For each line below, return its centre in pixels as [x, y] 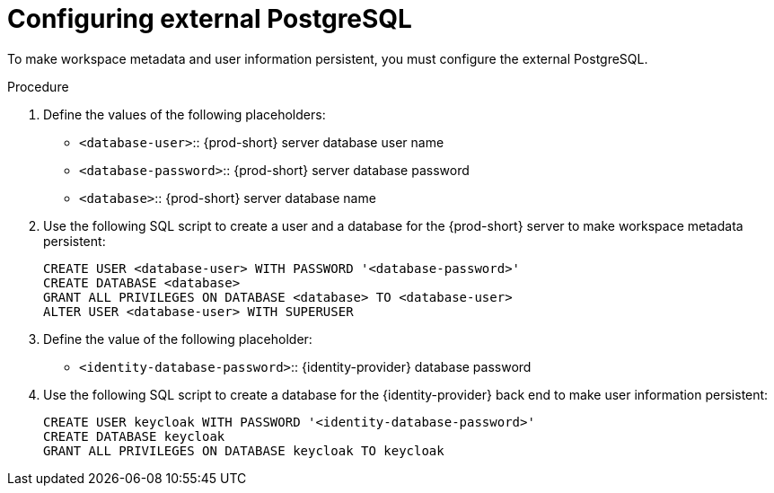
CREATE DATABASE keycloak [134, 436]
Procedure [38, 86]
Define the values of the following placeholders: [185, 114]
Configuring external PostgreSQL [210, 19]
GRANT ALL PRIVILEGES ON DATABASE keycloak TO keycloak [244, 450]
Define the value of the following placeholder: [178, 339]
